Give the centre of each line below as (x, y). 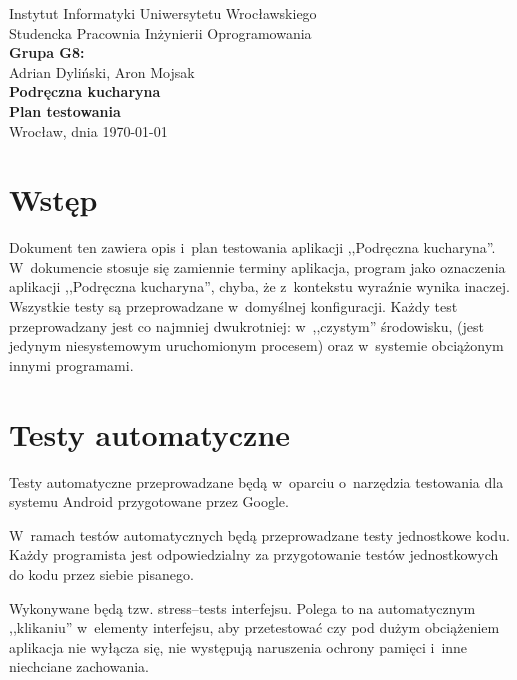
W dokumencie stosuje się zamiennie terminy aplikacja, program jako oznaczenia (257, 266)
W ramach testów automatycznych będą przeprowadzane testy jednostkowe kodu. (259, 534)
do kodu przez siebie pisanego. (101, 573)
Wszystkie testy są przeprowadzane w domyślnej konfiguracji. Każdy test (233, 306)
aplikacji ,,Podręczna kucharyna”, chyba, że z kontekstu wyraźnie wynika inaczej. (259, 286)
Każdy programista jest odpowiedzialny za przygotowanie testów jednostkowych (254, 554)
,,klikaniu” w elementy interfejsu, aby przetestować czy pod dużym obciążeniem (254, 627)
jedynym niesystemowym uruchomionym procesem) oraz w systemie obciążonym (256, 345)
